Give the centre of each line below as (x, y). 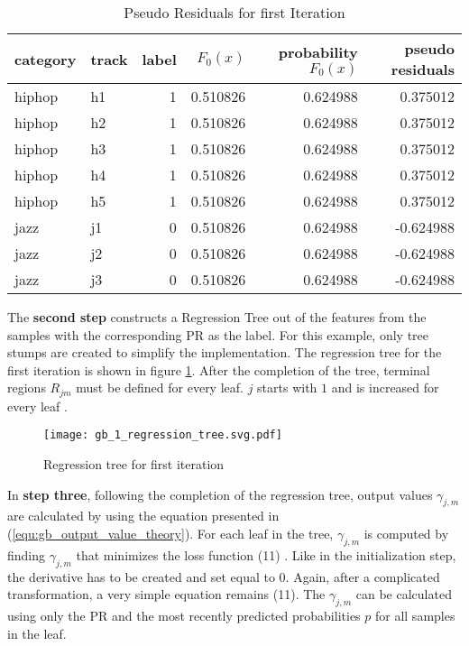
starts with (287, 388)
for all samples (415, 616)
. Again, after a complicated (363, 576)
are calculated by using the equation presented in (143, 516)
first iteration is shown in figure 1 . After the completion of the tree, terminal (219, 369)
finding (27, 554)
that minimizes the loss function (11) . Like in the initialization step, (266, 554)
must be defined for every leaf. (160, 388)
